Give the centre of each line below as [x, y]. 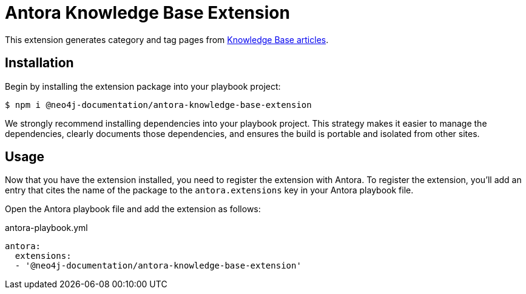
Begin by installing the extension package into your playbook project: [143, 86]
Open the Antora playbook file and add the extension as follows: [133, 209]
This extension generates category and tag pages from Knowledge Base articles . [167, 39]
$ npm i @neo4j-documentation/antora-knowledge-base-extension [158, 105]
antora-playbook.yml [46, 228]
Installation [39, 63]
